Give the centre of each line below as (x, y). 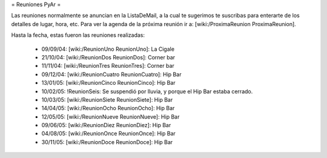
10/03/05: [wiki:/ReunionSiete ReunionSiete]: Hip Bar (107, 99)
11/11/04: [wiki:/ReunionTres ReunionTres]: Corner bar (108, 66)
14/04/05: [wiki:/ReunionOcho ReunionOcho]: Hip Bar (108, 108)
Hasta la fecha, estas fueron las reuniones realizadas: (78, 35)
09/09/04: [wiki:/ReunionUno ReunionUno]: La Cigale (108, 49)
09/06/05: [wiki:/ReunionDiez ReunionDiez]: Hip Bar (106, 125)
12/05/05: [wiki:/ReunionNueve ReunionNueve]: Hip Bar (111, 117)
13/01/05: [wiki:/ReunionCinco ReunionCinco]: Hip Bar (108, 83)
